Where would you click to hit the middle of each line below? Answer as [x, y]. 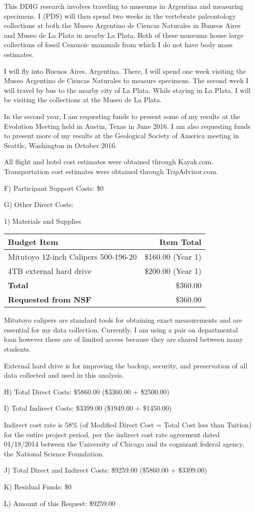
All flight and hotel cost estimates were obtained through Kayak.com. [109, 162]
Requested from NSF [50, 300]
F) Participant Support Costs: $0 [54, 188]
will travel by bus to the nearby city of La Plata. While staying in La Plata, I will [127, 90]
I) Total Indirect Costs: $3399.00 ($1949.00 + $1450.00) [88, 408]
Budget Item [33, 242]
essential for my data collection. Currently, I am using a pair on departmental [121, 329]
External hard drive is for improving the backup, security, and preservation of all [126, 365]
